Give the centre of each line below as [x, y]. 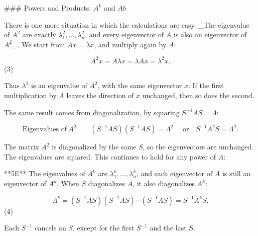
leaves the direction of [100, 95]
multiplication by [30, 95]
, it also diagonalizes [164, 183]
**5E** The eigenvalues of [45, 173]
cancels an [50, 228]
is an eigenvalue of [59, 85]
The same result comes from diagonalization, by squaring [92, 112]
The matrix [22, 147]
